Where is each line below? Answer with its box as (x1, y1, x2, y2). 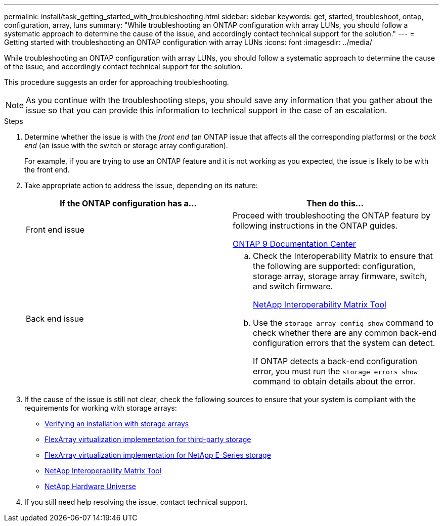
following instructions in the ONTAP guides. (233, 221, 398, 231)
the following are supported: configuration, (253, 261, 416, 271)
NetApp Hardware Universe (45, 482, 137, 491)
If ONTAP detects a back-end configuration (253, 356, 417, 366)
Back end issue (26, 314, 84, 324)
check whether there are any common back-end (253, 328, 437, 338)
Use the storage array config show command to (253, 318, 434, 328)
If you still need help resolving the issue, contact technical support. (24, 498, 248, 506)
